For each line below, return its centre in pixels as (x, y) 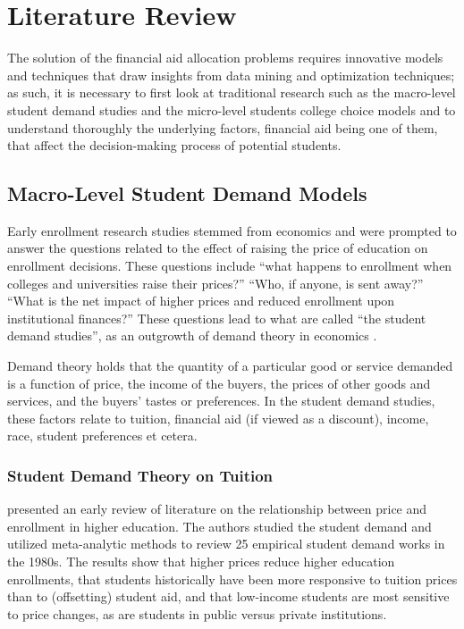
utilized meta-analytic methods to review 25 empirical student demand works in (226, 544)
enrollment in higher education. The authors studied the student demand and (219, 526)
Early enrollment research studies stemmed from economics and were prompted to (232, 230)
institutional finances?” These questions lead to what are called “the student (217, 318)
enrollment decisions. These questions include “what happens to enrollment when (230, 266)
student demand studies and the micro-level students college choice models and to (232, 109)
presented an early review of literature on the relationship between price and (217, 509)
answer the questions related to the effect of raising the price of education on (218, 248)
